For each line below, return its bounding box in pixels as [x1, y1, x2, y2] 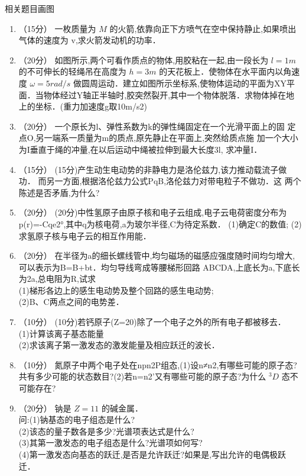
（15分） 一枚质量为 [18, 22, 96, 34]
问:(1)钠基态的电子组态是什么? [18, 413, 135, 426]
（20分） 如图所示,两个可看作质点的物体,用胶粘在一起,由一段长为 [18, 53, 269, 66]
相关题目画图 [5, 2, 54, 14]
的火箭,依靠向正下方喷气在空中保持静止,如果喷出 [109, 22, 297, 34]
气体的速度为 [18, 34, 69, 46]
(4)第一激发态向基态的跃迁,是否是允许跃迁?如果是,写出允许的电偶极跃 [18, 448, 287, 460]
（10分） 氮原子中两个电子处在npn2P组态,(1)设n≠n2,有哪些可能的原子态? [18, 358, 297, 371]
